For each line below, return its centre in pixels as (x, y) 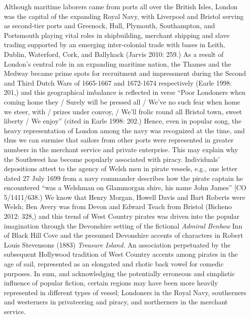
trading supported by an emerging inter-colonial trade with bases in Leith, (115, 44)
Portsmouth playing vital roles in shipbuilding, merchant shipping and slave (117, 35)
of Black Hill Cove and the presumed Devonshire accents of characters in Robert (124, 235)
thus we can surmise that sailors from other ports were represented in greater (119, 140)
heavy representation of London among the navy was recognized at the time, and (125, 130)
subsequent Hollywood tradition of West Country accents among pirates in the (121, 254)
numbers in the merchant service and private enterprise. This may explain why (121, 149)
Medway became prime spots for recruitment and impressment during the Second (125, 73)
